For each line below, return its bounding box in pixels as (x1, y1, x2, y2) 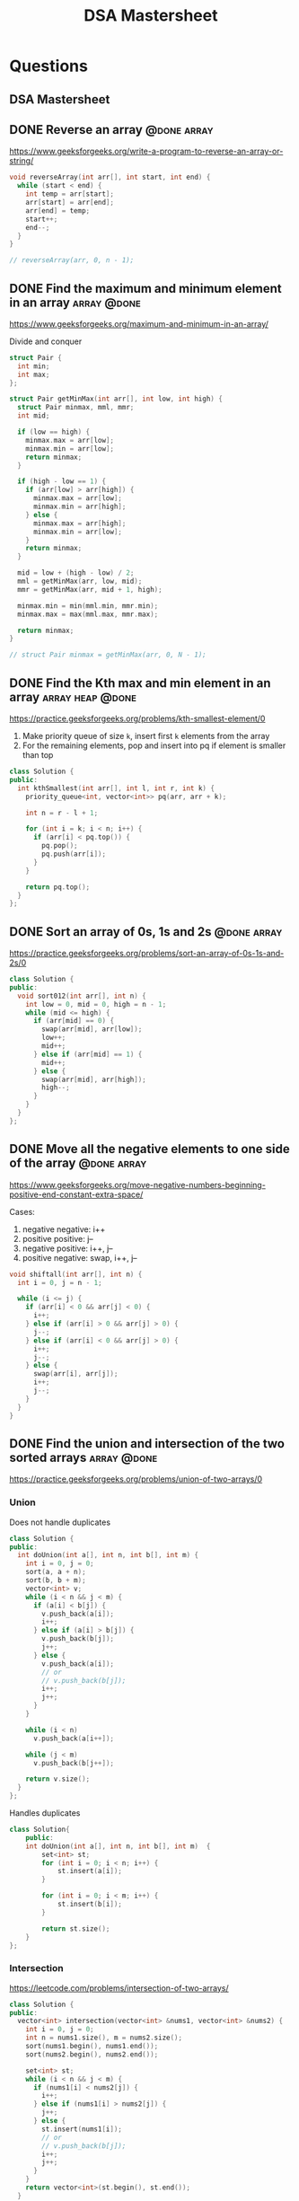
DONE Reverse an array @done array (9, 122, 214, 137)
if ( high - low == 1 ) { (17, 477, 106, 486)
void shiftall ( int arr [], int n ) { (9, 1270, 143, 1279)
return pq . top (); (25, 882, 91, 892)
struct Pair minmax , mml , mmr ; (17, 403, 135, 412)
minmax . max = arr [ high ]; (32, 518, 127, 528)
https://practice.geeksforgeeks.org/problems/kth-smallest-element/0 (9, 713, 266, 724)
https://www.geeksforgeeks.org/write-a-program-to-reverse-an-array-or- (9, 145, 284, 157)
